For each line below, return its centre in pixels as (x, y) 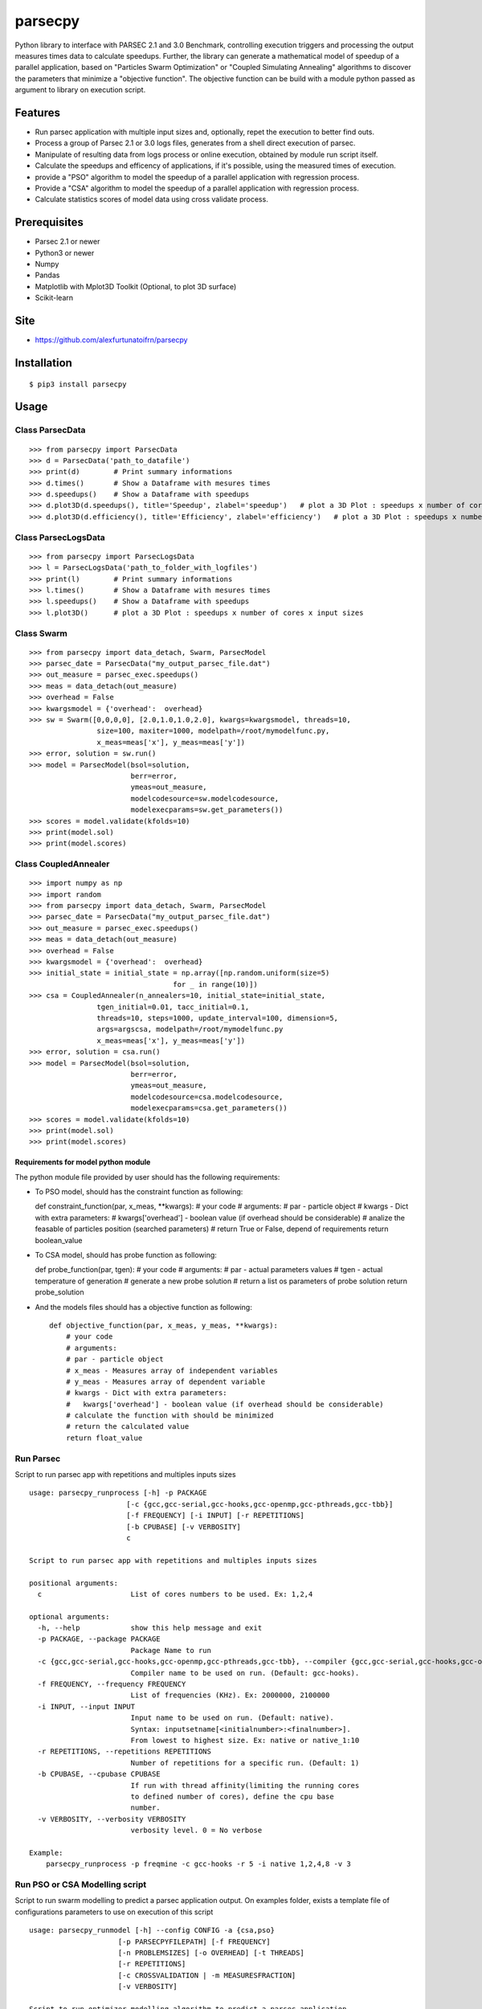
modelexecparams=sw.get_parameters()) (207, 810)
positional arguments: (74, 1583)
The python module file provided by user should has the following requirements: (147, 1176)
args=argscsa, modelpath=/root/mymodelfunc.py (190, 1029)
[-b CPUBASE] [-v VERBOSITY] (183, 1526)
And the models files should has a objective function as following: (143, 1307)
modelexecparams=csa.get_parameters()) (209, 1108)
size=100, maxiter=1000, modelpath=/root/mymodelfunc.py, (213, 731)
